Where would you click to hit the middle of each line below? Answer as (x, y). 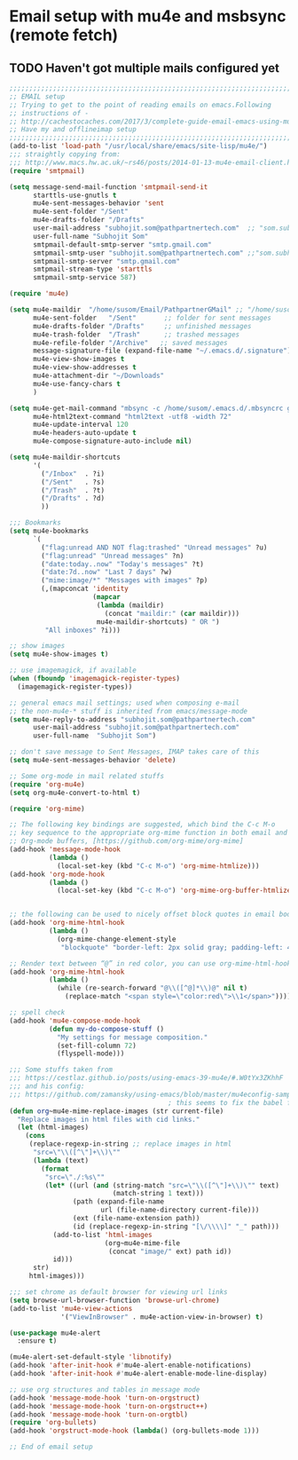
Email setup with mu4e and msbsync (148, 16)
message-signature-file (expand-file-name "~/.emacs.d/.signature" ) (162, 351)
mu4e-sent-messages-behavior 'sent (98, 203)
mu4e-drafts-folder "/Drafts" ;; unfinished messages (142, 326)
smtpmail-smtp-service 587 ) (85, 278)
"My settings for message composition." (132, 1037)
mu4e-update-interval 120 (80, 425)
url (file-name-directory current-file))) (180, 1210)
